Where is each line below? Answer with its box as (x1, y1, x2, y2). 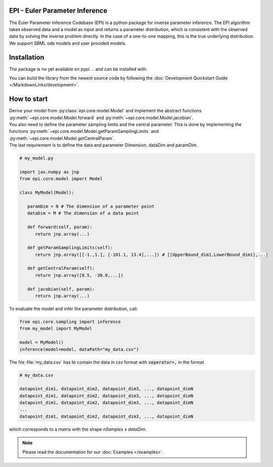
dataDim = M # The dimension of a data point (27, 211, 139, 216)
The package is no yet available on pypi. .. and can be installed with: (9, 66, 148, 72)
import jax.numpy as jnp (19, 169, 80, 175)
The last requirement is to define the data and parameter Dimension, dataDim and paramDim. (9, 142, 198, 148)
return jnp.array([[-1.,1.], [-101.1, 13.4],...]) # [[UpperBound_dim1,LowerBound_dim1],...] (35, 251, 269, 257)
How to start (9, 95, 48, 103)
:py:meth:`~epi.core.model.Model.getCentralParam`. (9, 135, 115, 141)
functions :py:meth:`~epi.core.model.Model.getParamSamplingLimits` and (9, 128, 159, 134)
